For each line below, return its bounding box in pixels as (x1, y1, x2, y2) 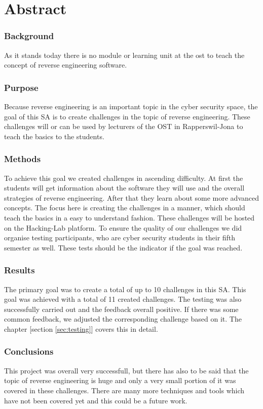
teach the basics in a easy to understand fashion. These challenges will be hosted (4, 212, 255, 223)
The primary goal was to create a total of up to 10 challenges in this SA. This (4, 284, 246, 294)
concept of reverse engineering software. (4, 59, 127, 70)
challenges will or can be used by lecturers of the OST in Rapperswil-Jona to (4, 121, 243, 132)
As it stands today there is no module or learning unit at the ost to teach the (4, 49, 245, 60)
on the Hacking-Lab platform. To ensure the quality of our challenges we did (4, 222, 242, 233)
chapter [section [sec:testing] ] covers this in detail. (4, 323, 158, 334)
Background (4, 29, 54, 42)
